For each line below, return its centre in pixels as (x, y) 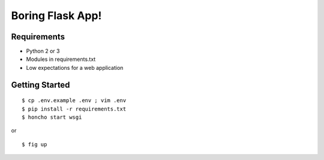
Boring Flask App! (56, 16)
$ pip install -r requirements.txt (74, 109)
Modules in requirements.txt (61, 59)
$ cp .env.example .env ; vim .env (74, 101)
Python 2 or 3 (43, 51)
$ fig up (34, 144)
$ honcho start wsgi (52, 117)
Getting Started (40, 84)
